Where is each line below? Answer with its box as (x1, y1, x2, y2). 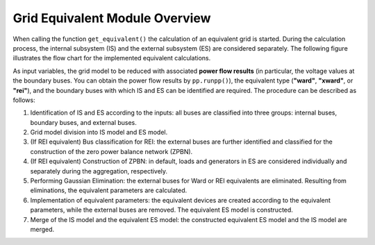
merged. (30, 225, 55, 233)
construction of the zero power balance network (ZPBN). (30, 147, 193, 155)
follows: (12, 96, 35, 104)
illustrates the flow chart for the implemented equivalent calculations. (12, 54, 211, 62)
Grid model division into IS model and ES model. (30, 128, 168, 137)
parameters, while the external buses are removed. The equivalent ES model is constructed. (30, 205, 293, 214)
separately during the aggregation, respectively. (30, 167, 168, 175)
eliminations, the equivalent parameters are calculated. (30, 186, 187, 194)
